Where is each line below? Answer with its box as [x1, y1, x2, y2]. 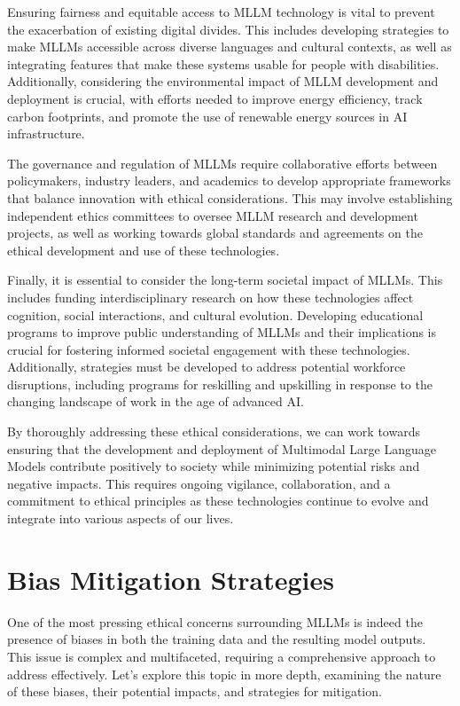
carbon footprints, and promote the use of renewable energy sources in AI [7, 106, 408, 125]
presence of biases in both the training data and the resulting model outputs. [7, 630, 426, 648]
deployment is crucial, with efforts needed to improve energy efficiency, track [7, 89, 423, 107]
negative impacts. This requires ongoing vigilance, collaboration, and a [7, 474, 391, 492]
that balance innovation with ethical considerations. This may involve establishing [7, 188, 453, 207]
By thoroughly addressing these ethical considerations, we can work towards [7, 422, 420, 441]
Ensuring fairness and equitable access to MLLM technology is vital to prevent [7, 3, 435, 20]
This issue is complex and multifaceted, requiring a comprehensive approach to [7, 647, 436, 665]
